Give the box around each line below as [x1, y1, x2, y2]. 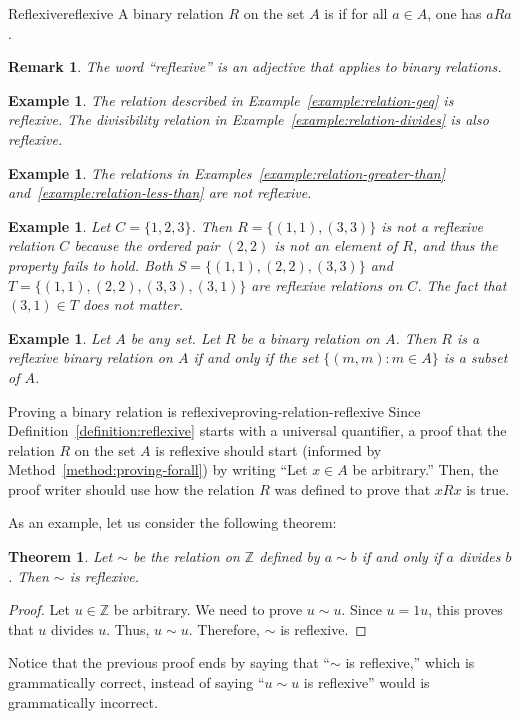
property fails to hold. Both [8, 254, 173, 275]
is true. [466, 478, 510, 499]
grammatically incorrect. [8, 691, 158, 712]
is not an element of [274, 235, 398, 256]
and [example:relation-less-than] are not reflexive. [8, 182, 312, 203]
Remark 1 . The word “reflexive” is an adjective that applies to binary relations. [8, 56, 502, 77]
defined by [259, 546, 320, 567]
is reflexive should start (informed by [155, 439, 382, 460]
